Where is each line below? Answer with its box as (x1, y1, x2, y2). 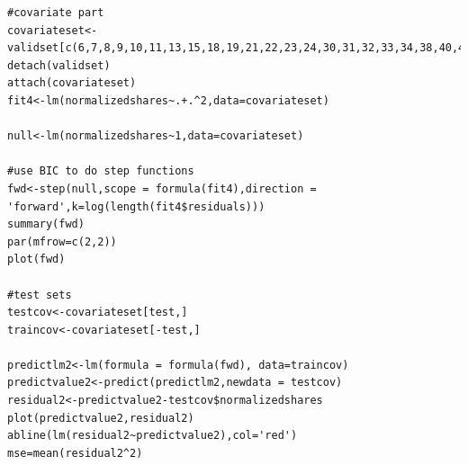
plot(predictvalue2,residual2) (7, 411, 194, 425)
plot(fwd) (7, 253, 66, 266)
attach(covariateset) (7, 76, 137, 90)
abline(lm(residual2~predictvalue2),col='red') (7, 429, 298, 443)
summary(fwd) (7, 218, 85, 231)
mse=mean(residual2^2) (7, 446, 143, 460)
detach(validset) (7, 58, 111, 72)
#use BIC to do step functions (7, 165, 194, 178)
